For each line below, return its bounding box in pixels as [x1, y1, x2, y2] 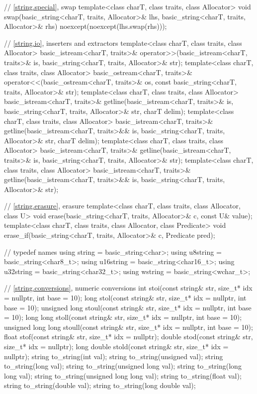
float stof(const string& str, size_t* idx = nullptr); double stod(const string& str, [4, 331, 253, 342]
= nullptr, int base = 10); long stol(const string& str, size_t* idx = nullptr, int [4, 293, 247, 303]
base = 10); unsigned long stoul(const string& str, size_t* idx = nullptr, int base [4, 302, 252, 312]
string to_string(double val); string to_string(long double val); [4, 380, 196, 391]
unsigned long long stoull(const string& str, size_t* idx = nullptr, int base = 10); [4, 321, 253, 332]
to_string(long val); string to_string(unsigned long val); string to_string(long [4, 361, 242, 371]
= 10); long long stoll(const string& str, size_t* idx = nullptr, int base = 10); [4, 312, 242, 322]
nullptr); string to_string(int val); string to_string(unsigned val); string [4, 351, 223, 361]
